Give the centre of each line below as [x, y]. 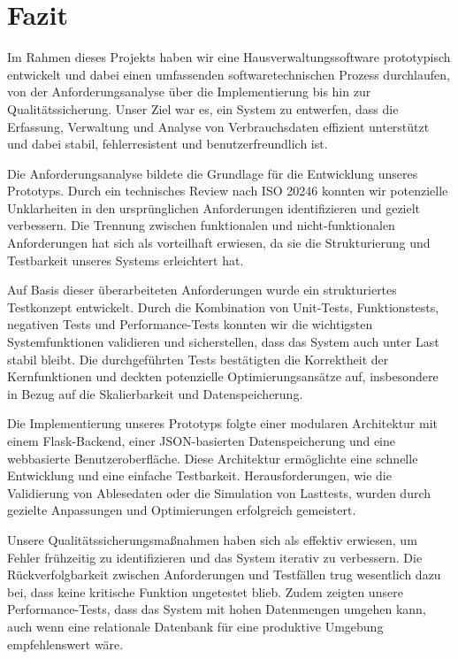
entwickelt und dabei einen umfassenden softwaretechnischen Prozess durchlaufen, [229, 74]
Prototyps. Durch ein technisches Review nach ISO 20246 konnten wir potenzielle [228, 191]
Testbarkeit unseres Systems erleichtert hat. [126, 260]
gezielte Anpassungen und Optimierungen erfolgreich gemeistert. [182, 510]
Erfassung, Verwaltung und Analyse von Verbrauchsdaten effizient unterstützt [218, 126]
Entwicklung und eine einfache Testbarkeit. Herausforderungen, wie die [199, 475]
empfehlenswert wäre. [65, 644]
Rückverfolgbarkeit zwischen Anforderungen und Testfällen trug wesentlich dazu [224, 575]
